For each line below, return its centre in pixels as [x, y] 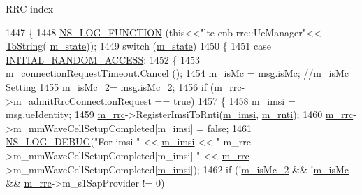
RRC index [30, 8]
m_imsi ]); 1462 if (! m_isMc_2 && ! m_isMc [253, 169]
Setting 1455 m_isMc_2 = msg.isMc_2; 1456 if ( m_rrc [124, 86]
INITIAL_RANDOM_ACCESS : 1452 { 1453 [103, 59]
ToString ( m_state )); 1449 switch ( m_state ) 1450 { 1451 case [138, 46]
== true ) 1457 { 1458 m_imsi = [225, 100]
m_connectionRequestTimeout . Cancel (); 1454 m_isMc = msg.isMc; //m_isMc [177, 73]
